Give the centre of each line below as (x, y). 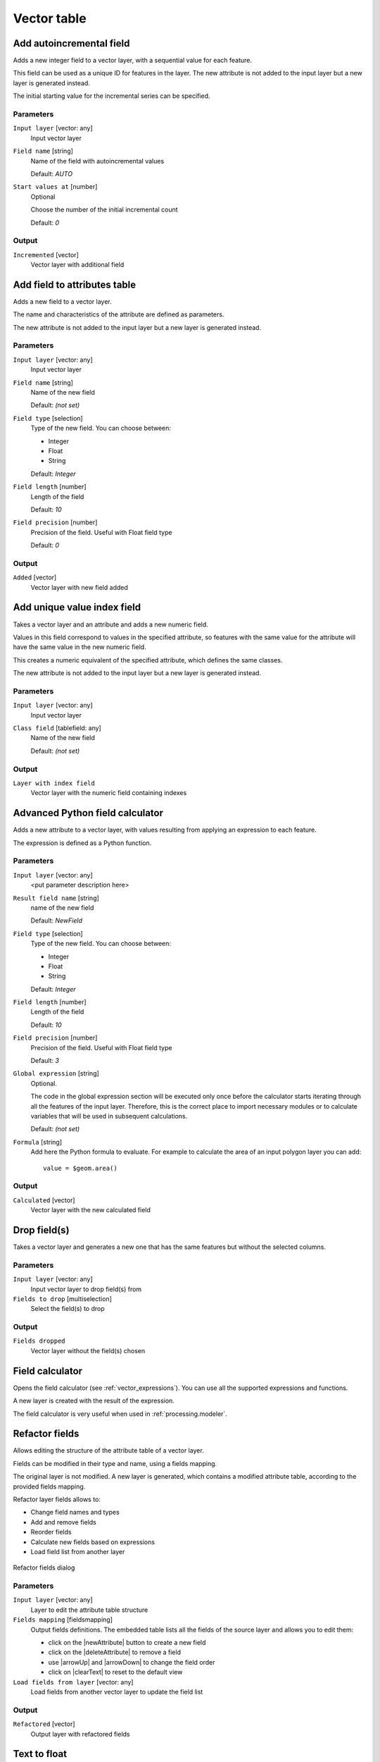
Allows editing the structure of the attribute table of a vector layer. (108, 1450)
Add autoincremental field (71, 43)
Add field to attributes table (75, 284)
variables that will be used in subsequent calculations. (109, 1116)
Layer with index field (54, 783)
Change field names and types (75, 1513)
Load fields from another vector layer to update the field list (117, 1692)
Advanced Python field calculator (88, 813)
